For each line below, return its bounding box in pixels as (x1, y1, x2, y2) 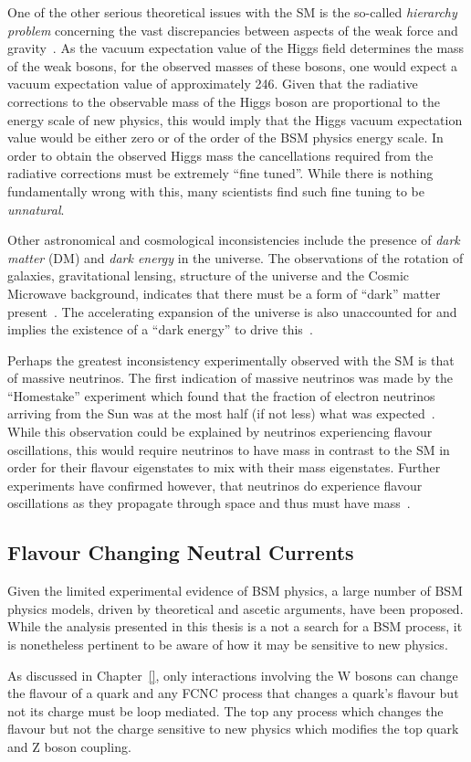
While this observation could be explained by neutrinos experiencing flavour (7, 422, 433, 441)
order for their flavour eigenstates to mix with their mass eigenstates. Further (7, 458, 441, 477)
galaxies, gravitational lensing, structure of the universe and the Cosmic (7, 266, 409, 285)
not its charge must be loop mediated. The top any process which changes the (7, 701, 444, 720)
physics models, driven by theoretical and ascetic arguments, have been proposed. (7, 598, 464, 618)
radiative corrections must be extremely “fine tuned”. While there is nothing (7, 164, 434, 183)
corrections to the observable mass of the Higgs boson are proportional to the (7, 91, 440, 111)
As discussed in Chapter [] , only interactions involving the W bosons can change (7, 665, 458, 684)
